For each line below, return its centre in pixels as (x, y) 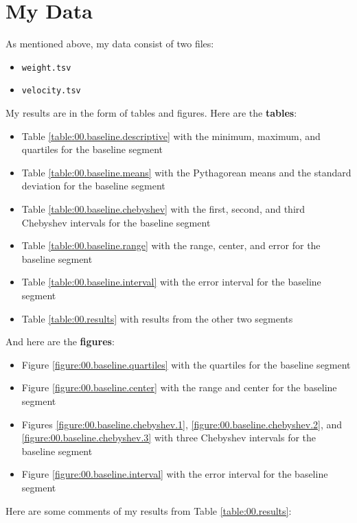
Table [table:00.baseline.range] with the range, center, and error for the (171, 245)
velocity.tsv (51, 91)
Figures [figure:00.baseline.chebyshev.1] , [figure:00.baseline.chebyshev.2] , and (182, 424)
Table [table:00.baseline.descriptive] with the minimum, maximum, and (171, 136)
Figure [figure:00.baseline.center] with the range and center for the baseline (179, 387)
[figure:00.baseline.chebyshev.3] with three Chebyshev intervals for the (169, 438)
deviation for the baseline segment (93, 186)
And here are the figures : (60, 341)
